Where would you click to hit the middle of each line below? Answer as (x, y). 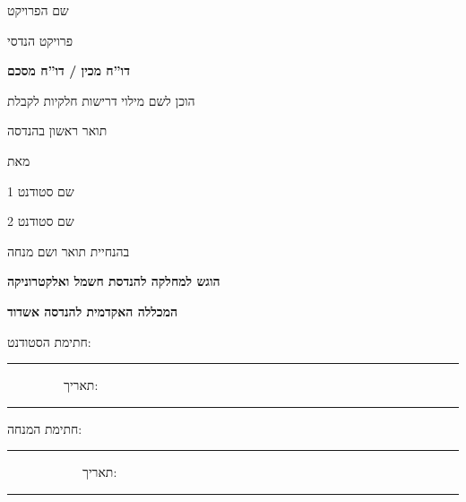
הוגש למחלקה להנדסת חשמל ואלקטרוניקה (114, 281)
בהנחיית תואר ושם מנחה (69, 251)
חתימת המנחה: (45, 428)
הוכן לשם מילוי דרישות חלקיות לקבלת (101, 100)
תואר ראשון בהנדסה (57, 130)
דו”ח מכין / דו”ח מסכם (69, 70)
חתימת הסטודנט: (49, 341)
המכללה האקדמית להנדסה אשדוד (93, 311)
